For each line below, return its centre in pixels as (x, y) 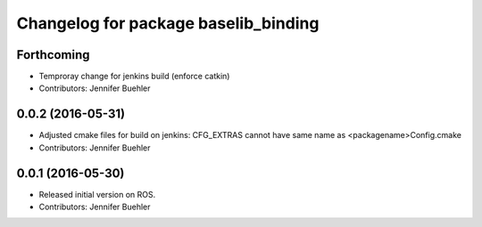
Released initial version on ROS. (97, 194)
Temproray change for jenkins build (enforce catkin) (134, 77)
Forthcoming (53, 55)
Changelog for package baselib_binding (168, 23)
